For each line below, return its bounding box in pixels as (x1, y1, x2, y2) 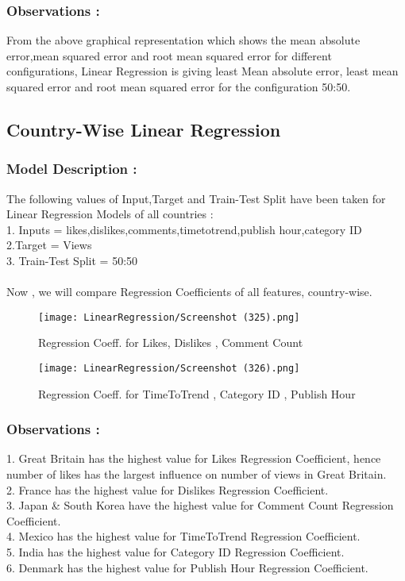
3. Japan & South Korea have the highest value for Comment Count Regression (6, 497, 394, 514)
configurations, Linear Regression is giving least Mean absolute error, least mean (6, 63, 399, 79)
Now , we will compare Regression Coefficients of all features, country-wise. (6, 283, 372, 300)
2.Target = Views (6, 237, 92, 253)
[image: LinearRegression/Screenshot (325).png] (38, 311, 300, 323)
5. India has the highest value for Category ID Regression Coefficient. (6, 544, 345, 560)
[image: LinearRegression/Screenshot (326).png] (38, 363, 300, 374)
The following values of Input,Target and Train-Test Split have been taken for (6, 190, 386, 206)
